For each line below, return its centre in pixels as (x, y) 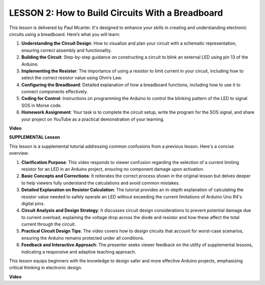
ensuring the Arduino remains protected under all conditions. (83, 238)
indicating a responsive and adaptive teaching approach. (79, 252)
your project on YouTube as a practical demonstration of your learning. (93, 119)
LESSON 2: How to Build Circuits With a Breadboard (116, 13)
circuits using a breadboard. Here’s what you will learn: (65, 34)
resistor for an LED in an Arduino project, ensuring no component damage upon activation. (113, 169)
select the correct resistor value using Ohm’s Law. (72, 78)
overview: (19, 153)
